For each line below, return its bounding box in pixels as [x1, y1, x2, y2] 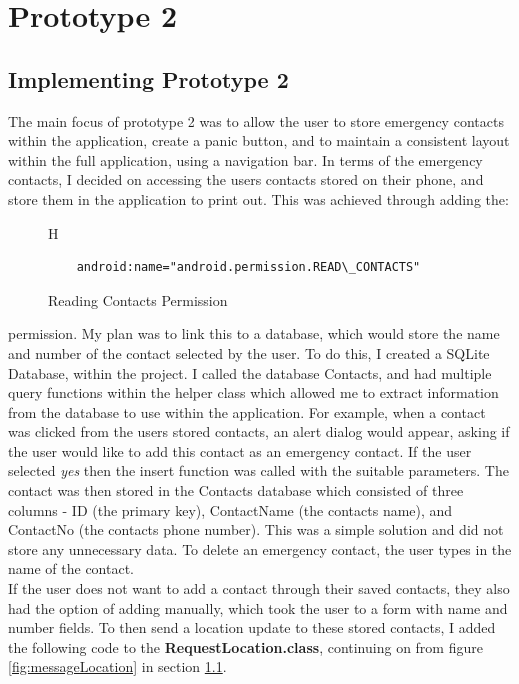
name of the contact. [8, 558, 134, 579]
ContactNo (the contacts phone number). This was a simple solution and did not [8, 519, 504, 540]
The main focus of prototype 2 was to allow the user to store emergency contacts [8, 110, 504, 131]
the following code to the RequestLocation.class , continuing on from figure [8, 636, 483, 657]
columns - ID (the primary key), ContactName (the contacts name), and [8, 499, 453, 520]
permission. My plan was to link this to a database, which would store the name [8, 323, 500, 344]
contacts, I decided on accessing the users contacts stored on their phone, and [8, 169, 484, 190]
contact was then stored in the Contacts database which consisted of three [8, 480, 464, 501]
